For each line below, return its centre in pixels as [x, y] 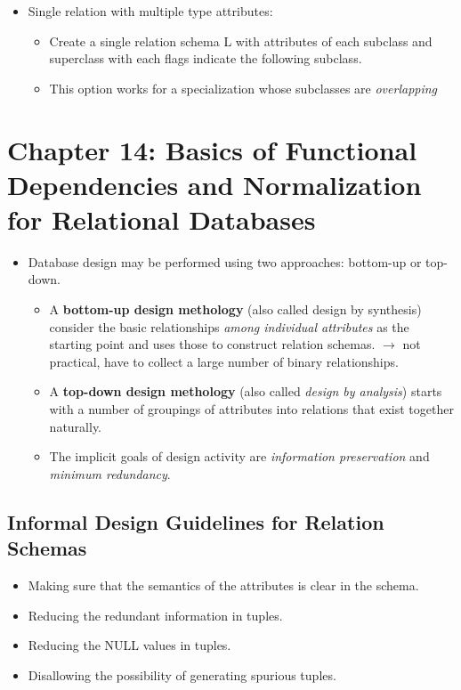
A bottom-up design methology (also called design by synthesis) [235, 309]
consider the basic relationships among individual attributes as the [229, 326]
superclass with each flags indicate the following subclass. [206, 58]
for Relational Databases [162, 219]
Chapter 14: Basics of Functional [212, 149]
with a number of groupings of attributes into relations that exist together [251, 409]
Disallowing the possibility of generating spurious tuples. [182, 674]
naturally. [76, 426]
